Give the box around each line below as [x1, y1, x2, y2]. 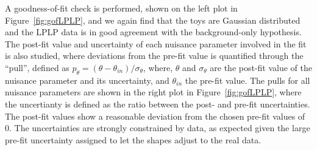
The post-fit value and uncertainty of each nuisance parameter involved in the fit [5, 37, 307, 50]
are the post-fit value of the [210, 61, 313, 73]
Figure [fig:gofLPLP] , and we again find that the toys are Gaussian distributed [5, 13, 301, 26]
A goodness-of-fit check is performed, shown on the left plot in [5, 2, 238, 14]
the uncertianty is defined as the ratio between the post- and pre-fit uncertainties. [5, 97, 310, 110]
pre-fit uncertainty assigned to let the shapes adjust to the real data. [5, 133, 262, 146]
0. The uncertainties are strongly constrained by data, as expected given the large [5, 121, 310, 134]
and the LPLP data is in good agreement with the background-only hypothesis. [5, 26, 302, 38]
